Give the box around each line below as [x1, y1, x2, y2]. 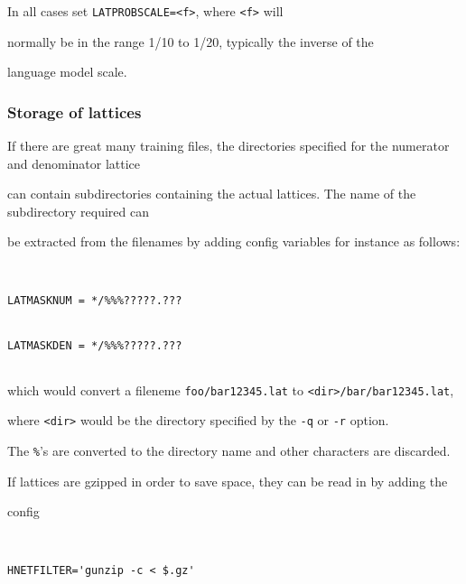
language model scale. [7, 62, 127, 81]
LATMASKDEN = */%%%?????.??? [7, 339, 182, 353]
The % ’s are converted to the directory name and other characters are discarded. [7, 440, 451, 459]
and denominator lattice [7, 153, 141, 172]
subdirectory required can [7, 201, 149, 220]
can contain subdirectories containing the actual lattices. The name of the [7, 184, 416, 203]
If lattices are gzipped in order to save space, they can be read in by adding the [7, 471, 448, 490]
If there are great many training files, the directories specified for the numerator [7, 136, 450, 155]
